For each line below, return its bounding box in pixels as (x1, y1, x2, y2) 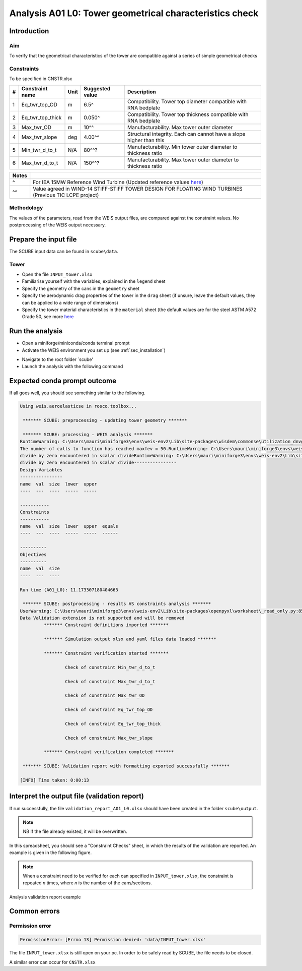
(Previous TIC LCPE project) (33, 192, 99, 199)
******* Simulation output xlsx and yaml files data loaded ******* (43, 636, 216, 642)
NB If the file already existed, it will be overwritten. (23, 828, 128, 834)
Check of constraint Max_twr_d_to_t (64, 679, 156, 684)
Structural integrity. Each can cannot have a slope (127, 130, 246, 137)
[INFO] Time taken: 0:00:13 (20, 777, 89, 783)
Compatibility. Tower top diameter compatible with (127, 98, 247, 105)
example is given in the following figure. (9, 849, 92, 856)
